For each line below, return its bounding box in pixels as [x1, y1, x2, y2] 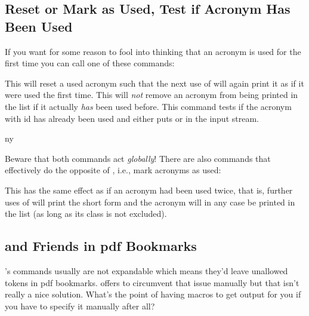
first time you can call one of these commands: [5, 57, 175, 69]
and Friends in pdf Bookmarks [5, 237, 197, 255]
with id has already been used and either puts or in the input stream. [5, 112, 259, 124]
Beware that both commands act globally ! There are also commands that [5, 152, 271, 164]
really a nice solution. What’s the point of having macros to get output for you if [5, 288, 301, 300]
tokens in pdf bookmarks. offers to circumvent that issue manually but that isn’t [5, 276, 299, 289]
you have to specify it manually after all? [5, 299, 155, 312]
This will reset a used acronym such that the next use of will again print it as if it [5, 76, 304, 89]
